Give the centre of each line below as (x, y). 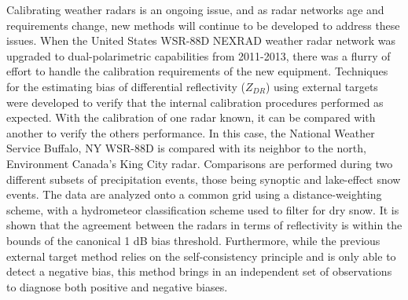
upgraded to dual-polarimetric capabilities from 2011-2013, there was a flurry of (198, 55)
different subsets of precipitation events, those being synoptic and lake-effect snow (204, 179)
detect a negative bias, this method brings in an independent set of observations (199, 271)
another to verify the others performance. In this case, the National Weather (191, 132)
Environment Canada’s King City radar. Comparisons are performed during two (200, 163)
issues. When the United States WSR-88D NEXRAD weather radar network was (201, 40)
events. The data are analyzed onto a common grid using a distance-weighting (194, 194)
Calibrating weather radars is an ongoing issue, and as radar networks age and (195, 9)
